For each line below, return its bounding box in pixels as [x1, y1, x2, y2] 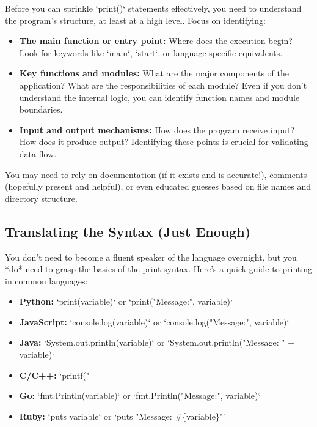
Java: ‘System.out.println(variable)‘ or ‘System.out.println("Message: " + [19, 336, 295, 349]
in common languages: [5, 274, 88, 287]
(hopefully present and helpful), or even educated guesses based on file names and [5, 180, 312, 193]
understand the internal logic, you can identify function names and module [19, 91, 300, 103]
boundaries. [19, 103, 63, 116]
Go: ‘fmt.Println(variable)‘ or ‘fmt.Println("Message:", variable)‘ [19, 389, 261, 402]
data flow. [19, 147, 57, 160]
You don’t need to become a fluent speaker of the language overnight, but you [5, 250, 297, 263]
